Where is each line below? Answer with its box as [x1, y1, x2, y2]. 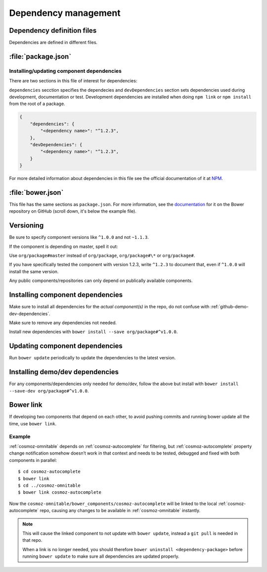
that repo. [22, 537, 43, 543]
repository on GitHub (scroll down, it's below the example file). [9, 208, 137, 214]
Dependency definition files [9, 26, 97, 35]
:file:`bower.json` [9, 188, 64, 197]
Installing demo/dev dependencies [9, 368, 119, 376]
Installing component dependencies [9, 290, 123, 299]
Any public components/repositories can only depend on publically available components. [9, 278, 193, 284]
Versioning [9, 221, 44, 230]
